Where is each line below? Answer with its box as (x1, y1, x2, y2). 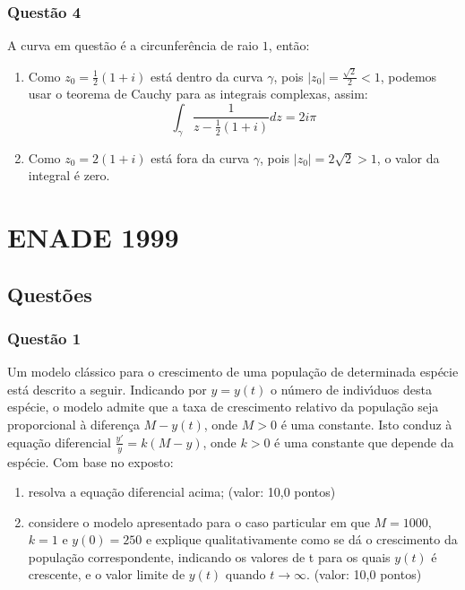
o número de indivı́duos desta (271, 379, 432, 398)
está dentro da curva (151, 66, 263, 85)
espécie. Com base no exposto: (7, 452, 174, 471)
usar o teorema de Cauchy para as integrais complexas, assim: (28, 84, 368, 103)
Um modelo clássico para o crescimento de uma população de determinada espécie (7, 362, 459, 381)
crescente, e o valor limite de (28, 565, 185, 584)
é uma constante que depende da (274, 432, 454, 451)
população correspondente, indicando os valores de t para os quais (28, 547, 391, 566)
